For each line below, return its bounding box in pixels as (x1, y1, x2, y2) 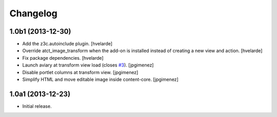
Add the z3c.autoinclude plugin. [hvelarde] (22, 41, 113, 47)
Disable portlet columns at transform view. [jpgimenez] (22, 69, 138, 75)
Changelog (9, 8, 57, 19)
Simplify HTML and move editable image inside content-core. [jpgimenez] (22, 77, 179, 83)
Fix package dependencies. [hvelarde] (22, 55, 104, 61)
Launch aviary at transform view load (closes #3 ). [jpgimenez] (22, 62, 154, 68)
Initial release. (22, 103, 52, 109)
